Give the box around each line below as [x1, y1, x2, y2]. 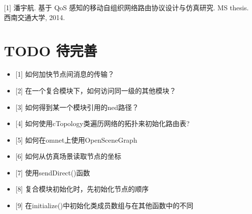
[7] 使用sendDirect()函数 [15, 167, 90, 177]
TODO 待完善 [4, 41, 98, 61]
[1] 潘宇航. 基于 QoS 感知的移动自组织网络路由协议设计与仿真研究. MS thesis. [4, 2, 249, 12]
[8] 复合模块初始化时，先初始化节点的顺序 [15, 184, 149, 194]
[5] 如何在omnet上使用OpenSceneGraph [15, 134, 137, 145]
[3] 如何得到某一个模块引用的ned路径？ [15, 102, 139, 112]
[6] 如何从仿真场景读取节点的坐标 [15, 151, 122, 161]
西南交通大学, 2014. [4, 12, 65, 22]
